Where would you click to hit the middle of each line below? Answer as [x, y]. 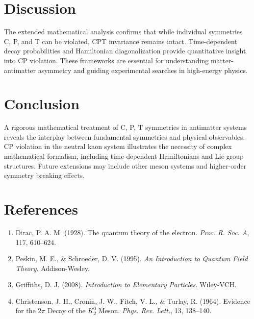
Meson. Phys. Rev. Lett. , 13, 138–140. [155, 310]
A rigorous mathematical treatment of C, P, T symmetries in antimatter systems [126, 127]
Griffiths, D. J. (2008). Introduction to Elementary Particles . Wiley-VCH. [126, 284]
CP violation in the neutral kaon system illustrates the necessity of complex [118, 146]
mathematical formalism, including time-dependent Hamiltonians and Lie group [124, 156]
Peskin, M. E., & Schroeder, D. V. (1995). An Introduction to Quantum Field [132, 258]
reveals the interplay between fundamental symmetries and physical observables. [125, 136]
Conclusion [42, 104]
